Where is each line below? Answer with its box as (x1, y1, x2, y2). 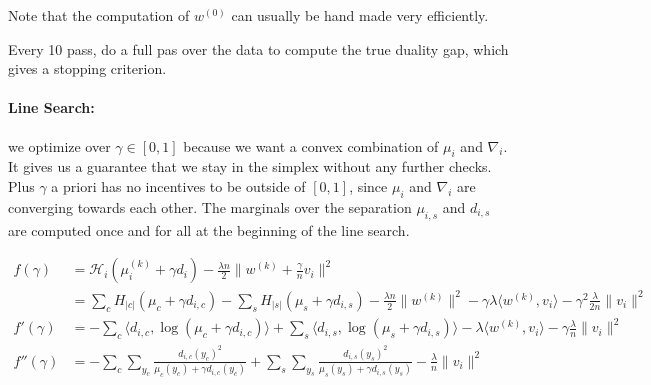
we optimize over (8, 135, 111, 156)
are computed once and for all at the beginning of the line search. (8, 219, 410, 240)
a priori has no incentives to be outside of (51, 175, 306, 196)
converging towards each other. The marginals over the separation (8, 196, 412, 217)
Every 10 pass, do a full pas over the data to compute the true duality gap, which (8, 38, 509, 59)
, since (349, 175, 388, 196)
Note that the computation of (8, 5, 190, 25)
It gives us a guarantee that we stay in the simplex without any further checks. (8, 156, 492, 177)
